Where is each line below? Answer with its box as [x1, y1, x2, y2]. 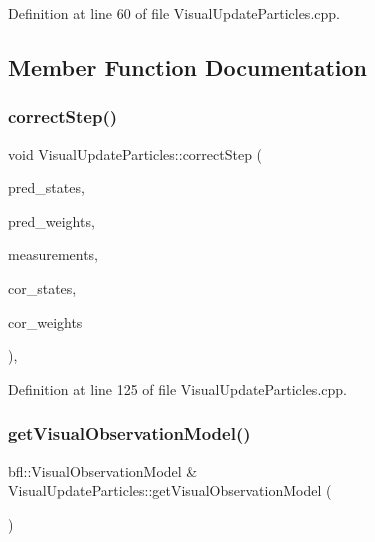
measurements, [8, 244, 99, 265]
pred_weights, [8, 210, 95, 231]
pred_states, [8, 177, 85, 198]
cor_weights [8, 311, 83, 332]
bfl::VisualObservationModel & [8, 460, 198, 481]
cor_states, [8, 277, 77, 298]
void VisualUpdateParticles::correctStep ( [8, 143, 263, 164]
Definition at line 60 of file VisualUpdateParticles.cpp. [8, 3, 340, 23]
